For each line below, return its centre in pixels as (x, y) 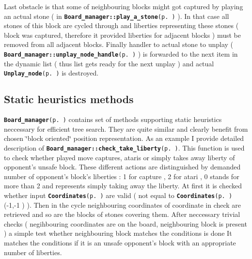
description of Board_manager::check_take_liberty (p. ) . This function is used (124, 147)
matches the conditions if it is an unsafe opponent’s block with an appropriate (120, 243)
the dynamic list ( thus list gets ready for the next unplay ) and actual (109, 63)
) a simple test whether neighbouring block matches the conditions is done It (118, 233)
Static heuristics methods (69, 99)
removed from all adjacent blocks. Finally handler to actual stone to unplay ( (118, 44)
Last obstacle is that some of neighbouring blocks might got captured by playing (124, 6)
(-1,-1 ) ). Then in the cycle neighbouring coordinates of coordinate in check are (123, 205)
